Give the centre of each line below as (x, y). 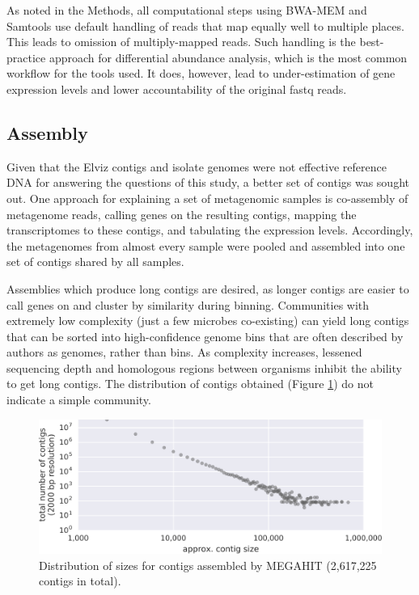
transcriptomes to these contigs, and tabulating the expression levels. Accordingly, (210, 230)
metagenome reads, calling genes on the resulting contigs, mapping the (182, 214)
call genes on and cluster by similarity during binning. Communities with (188, 304)
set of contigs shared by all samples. (95, 262)
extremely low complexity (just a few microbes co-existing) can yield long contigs (208, 321)
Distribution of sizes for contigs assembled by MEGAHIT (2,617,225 (208, 565)
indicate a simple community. (79, 400)
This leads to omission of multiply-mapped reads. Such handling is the (181, 42)
